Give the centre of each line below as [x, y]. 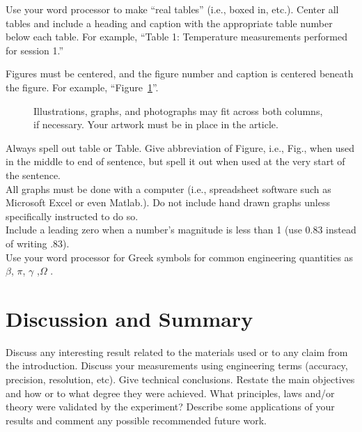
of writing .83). [38, 243]
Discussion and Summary [129, 318]
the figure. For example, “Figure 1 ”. [82, 87]
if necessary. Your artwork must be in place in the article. [156, 124]
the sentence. [33, 175]
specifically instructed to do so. [72, 216]
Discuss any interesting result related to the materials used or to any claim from [177, 352]
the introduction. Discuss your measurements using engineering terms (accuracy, [177, 365]
